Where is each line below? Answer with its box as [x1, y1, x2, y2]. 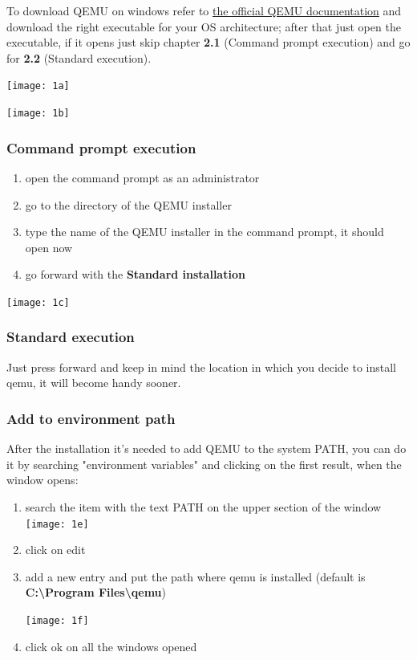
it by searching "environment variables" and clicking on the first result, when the [6, 455, 402, 472]
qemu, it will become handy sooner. [6, 374, 181, 391]
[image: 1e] [25, 518, 89, 530]
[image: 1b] [6, 108, 70, 120]
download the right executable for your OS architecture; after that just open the [6, 18, 401, 35]
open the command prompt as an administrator [25, 169, 260, 185]
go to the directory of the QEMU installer [25, 196, 232, 213]
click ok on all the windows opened [25, 638, 197, 654]
